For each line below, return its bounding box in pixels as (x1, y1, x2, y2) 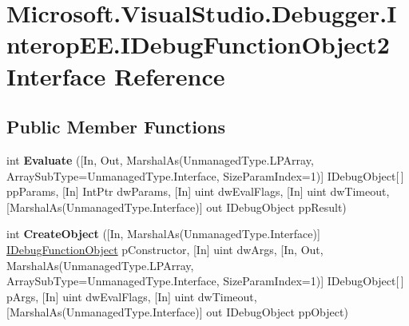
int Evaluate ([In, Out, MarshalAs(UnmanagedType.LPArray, (6, 151, 314, 168)
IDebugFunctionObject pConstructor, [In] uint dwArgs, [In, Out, (6, 241, 324, 257)
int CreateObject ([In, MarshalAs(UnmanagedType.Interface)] (6, 225, 320, 242)
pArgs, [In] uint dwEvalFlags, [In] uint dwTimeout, (6, 288, 257, 304)
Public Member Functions (6, 114, 225, 139)
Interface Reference (6, 59, 225, 92)
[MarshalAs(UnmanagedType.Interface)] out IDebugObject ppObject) (6, 304, 348, 320)
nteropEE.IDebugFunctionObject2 (6, 28, 390, 61)
